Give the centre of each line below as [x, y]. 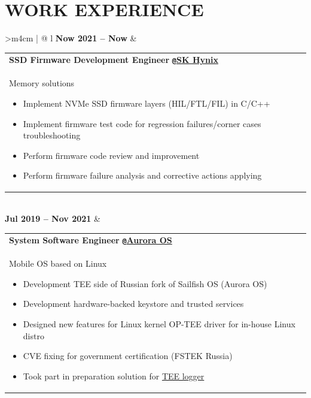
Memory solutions [42, 83]
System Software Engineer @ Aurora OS [91, 240]
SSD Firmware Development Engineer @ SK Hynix [114, 60]
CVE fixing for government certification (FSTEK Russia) [128, 356]
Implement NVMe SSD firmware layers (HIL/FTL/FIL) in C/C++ [147, 103]
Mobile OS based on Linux [58, 263]
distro [33, 335]
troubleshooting [52, 135]
